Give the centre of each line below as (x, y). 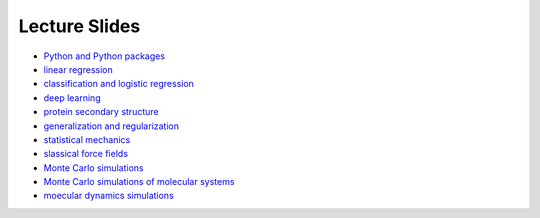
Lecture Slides (79, 26)
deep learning (72, 97)
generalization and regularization (111, 126)
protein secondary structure (101, 112)
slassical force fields (86, 154)
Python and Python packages (104, 56)
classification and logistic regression (119, 84)
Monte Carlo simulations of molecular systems (139, 182)
